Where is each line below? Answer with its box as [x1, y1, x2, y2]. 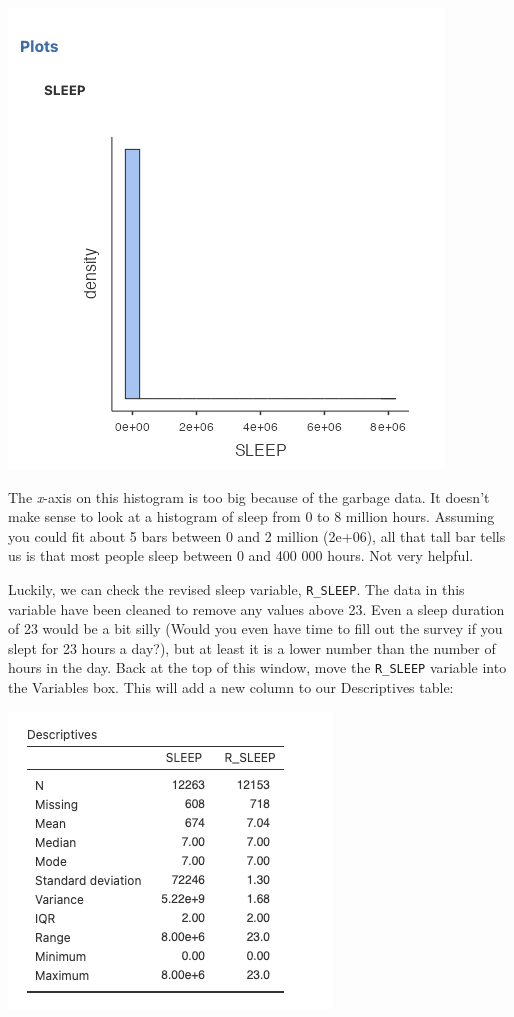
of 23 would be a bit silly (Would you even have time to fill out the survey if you [8, 618, 503, 639]
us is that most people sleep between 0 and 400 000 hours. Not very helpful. [8, 545, 474, 566]
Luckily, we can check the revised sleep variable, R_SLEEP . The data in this [8, 578, 465, 599]
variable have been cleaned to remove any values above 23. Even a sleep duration [8, 598, 505, 619]
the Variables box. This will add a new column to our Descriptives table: [8, 677, 454, 698]
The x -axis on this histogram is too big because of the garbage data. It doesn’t [8, 486, 490, 507]
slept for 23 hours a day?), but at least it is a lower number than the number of [8, 637, 496, 658]
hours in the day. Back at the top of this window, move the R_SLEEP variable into [8, 657, 507, 678]
